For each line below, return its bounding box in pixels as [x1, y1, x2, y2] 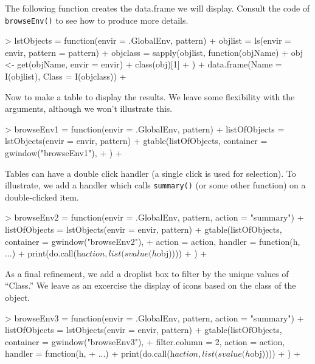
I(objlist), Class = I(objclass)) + [5, 70, 126, 83]
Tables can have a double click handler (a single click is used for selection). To [5, 167, 296, 179]
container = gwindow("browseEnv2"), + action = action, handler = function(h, [5, 235, 300, 247]
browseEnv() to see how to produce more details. [5, 13, 189, 26]
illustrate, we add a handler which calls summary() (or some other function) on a [5, 179, 306, 191]
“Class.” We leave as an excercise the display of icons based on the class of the [5, 279, 296, 292]
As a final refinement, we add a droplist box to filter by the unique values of [5, 267, 289, 280]
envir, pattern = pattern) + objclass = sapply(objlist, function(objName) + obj [5, 46, 303, 58]
